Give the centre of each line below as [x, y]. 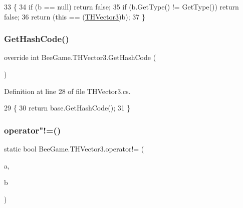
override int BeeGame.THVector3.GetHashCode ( [80, 57]
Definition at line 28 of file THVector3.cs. [67, 91]
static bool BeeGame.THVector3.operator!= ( [74, 148]
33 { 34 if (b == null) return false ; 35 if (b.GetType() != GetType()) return [121, 6]
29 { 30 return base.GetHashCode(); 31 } [67, 108]
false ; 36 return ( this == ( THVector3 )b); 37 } [75, 16]
